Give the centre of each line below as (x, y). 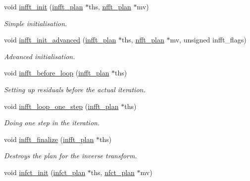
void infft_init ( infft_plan (44, 6)
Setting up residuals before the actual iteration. (75, 89)
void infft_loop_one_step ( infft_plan (61, 106)
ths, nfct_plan (113, 172)
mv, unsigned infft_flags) (208, 40)
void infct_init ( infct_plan (45, 172)
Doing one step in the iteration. (52, 123)
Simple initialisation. (36, 23)
